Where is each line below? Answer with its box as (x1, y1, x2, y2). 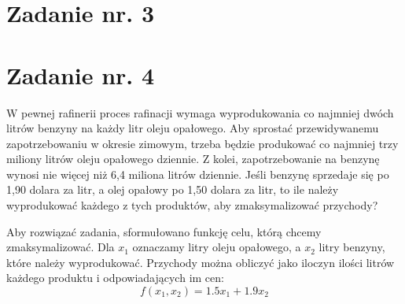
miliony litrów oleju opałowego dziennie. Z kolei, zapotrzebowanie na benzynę (6, 150, 380, 167)
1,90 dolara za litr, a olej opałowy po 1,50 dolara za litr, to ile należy (6, 181, 339, 198)
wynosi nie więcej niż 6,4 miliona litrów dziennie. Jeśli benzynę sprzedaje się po (6, 165, 389, 182)
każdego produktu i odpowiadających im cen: (6, 269, 224, 286)
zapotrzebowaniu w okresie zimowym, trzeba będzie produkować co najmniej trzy (6, 135, 399, 151)
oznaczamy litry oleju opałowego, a (132, 239, 301, 255)
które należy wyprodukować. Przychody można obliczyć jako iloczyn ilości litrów (6, 254, 395, 270)
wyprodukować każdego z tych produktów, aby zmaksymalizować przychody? (6, 197, 378, 213)
